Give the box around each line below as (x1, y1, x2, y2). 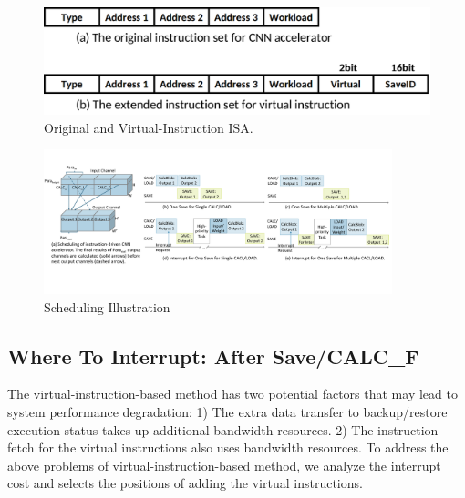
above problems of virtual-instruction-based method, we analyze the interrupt (7, 455, 441, 474)
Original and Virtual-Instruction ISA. (44, 117, 253, 137)
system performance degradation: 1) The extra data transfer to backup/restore (7, 401, 448, 421)
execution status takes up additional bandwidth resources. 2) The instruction (7, 420, 439, 439)
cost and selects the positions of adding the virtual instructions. (7, 473, 363, 493)
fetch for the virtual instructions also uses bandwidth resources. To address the (7, 438, 449, 457)
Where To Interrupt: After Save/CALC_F (7, 341, 419, 370)
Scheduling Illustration (44, 297, 170, 316)
